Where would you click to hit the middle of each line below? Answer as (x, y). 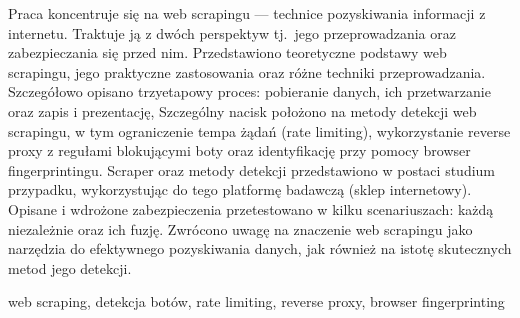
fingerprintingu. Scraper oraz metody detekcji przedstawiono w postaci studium (252, 169)
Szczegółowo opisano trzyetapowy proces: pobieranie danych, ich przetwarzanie (249, 91)
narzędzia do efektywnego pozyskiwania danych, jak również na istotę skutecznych (260, 248)
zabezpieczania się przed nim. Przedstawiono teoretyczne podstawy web (227, 52)
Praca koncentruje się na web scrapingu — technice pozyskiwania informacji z (247, 13)
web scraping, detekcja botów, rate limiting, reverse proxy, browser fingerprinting (256, 301)
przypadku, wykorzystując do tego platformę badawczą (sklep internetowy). (240, 189)
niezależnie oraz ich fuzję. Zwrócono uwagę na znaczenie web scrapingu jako (240, 228)
